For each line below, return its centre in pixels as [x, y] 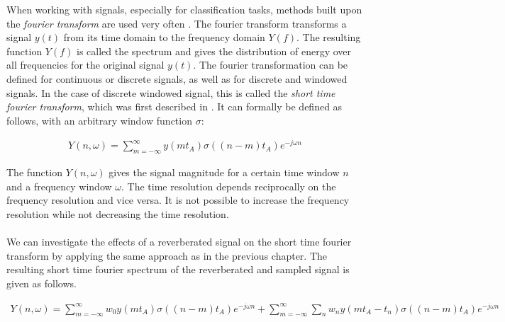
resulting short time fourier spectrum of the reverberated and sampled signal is [178, 269]
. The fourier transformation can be [271, 65]
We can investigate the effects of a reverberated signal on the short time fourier [179, 242]
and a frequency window [59, 186]
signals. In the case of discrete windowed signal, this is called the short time [171, 92]
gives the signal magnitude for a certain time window [224, 172]
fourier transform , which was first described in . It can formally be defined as [174, 107]
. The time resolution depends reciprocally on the [229, 186]
